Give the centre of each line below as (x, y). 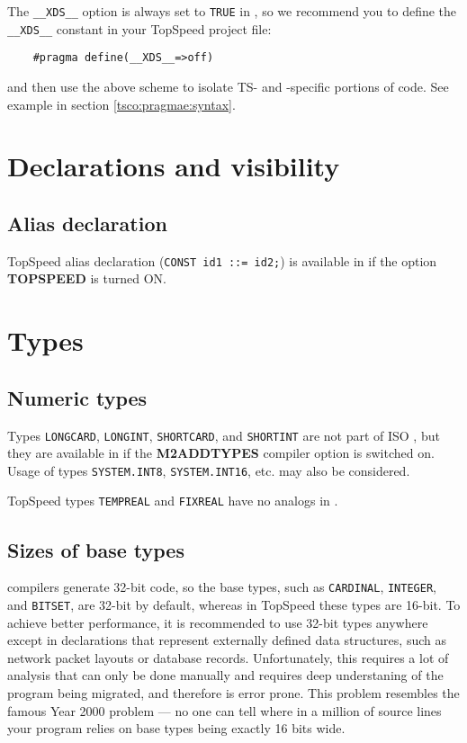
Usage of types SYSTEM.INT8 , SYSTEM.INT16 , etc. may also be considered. (209, 470)
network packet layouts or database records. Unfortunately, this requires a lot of (228, 657)
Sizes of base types (96, 549)
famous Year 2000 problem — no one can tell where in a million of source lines (225, 710)
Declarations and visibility (174, 166)
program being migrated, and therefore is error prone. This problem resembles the (233, 693)
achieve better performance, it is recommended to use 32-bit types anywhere (218, 622)
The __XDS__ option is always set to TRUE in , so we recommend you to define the (232, 11)
